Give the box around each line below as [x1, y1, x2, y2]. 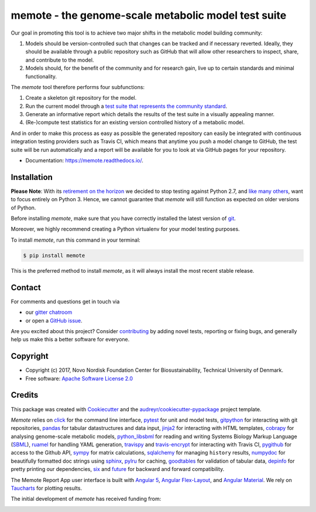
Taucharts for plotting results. [11, 484, 82, 492]
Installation [11, 172, 53, 182]
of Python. [11, 204, 36, 211]
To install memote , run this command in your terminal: [11, 236, 140, 243]
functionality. [25, 73, 57, 80]
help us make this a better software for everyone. [11, 336, 130, 343]
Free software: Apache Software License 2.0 [25, 375, 133, 382]
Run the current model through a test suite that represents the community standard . [25, 103, 228, 110]
